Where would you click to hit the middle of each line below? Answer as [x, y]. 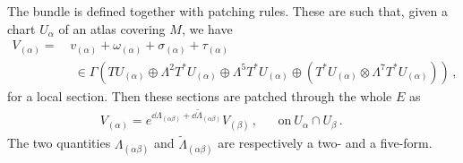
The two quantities [59, 143]
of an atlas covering [112, 28]
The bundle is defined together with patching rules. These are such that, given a [227, 11]
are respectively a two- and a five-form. [325, 143]
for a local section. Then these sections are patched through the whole [200, 95]
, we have [207, 28]
